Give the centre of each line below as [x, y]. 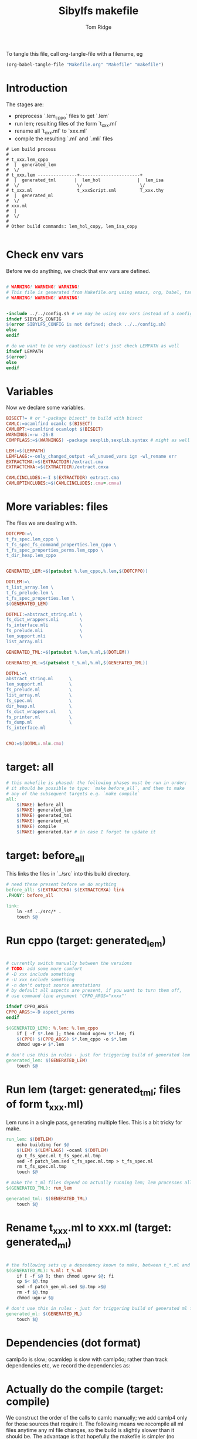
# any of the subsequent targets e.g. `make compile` [73, 793]
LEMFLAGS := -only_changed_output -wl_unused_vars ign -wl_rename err [91, 456]
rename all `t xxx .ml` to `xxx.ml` [51, 132]
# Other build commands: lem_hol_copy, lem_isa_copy [72, 227]
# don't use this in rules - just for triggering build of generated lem [98, 1055]
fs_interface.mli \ [44, 625]
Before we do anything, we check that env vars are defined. [78, 271]
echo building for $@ [43, 1145]
